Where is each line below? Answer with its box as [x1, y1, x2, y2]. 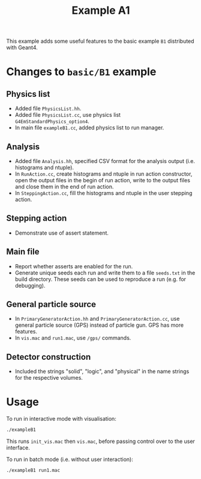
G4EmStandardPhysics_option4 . [14, 118, 90, 125]
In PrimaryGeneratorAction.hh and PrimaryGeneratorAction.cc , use [14, 315, 180, 323]
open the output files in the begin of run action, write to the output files [14, 177, 191, 184]
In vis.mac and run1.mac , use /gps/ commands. [14, 335, 131, 342]
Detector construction [6, 351, 91, 362]
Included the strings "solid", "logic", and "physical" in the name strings [14, 368, 190, 375]
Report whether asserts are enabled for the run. [14, 262, 133, 270]
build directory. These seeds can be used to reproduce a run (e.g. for [14, 275, 187, 283]
